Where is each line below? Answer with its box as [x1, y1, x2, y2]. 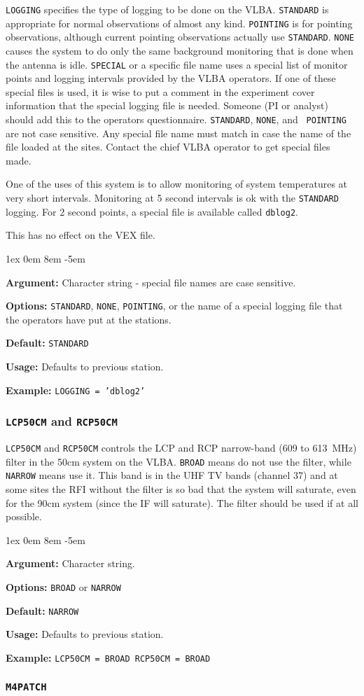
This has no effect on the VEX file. [6, 228, 155, 242]
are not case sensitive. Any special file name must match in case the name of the [6, 125, 351, 140]
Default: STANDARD [6, 335, 89, 350]
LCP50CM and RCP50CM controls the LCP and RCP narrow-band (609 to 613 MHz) [6, 440, 357, 455]
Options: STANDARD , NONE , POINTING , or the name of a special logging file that [6, 298, 343, 313]
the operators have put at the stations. [6, 312, 171, 326]
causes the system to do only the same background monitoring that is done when [6, 43, 353, 57]
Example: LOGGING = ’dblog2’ [6, 382, 146, 397]
